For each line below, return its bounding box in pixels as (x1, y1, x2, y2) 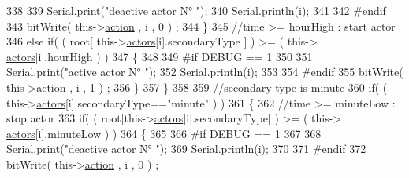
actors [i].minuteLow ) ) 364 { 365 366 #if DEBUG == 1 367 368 (6, 125, 322, 141)
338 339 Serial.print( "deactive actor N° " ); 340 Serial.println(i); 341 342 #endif (6, 2, 386, 18)
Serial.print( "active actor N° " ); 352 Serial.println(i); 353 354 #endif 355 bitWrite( (6, 64, 403, 80)
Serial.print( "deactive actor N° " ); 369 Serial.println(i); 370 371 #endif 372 (6, 140, 366, 157)
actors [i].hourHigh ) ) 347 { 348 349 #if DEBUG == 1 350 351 (6, 48, 313, 64)
